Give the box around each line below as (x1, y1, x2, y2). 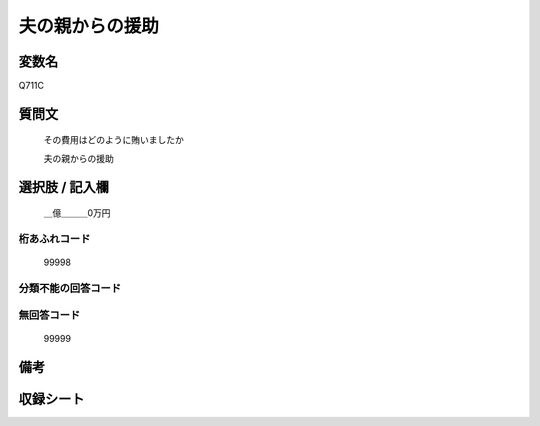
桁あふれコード (18, 232, 91, 246)
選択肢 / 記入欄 (18, 178, 110, 195)
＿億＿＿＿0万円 (43, 207, 111, 219)
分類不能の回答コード (18, 281, 122, 295)
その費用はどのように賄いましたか (43, 134, 184, 146)
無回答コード (18, 308, 81, 322)
